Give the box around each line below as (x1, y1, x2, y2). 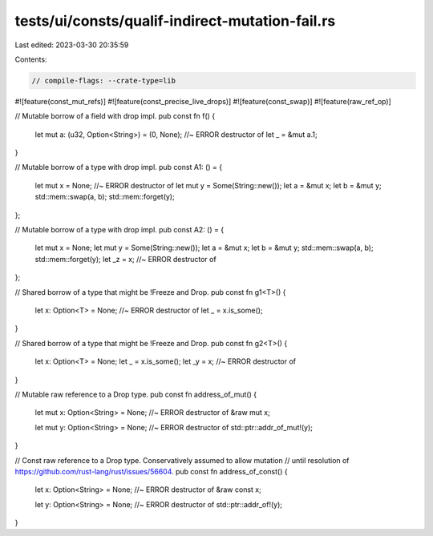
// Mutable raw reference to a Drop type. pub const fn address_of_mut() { (14, 389, 257, 399)
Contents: (14, 54, 47, 64)
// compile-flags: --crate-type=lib (31, 76, 176, 85)
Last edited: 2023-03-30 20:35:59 (14, 40, 129, 50)
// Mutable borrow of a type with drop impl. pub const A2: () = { (14, 225, 225, 235)
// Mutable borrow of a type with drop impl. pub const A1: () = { (14, 163, 223, 172)
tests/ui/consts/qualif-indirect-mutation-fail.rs (14, 12, 336, 30)
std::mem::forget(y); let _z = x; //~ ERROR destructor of (34, 254, 216, 264)
